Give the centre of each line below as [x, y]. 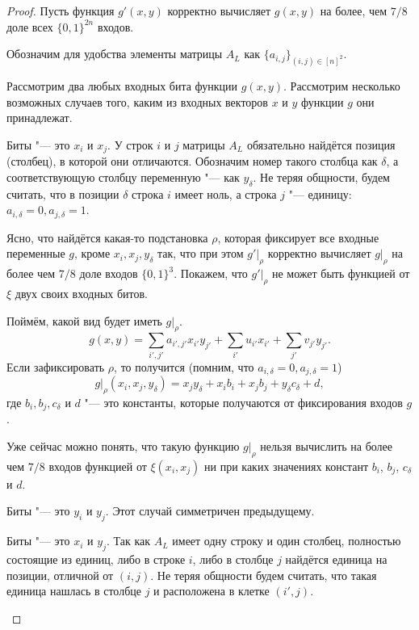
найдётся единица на [336, 559]
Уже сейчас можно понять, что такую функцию [123, 445]
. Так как [128, 541]
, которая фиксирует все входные [298, 237]
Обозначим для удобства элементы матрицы [115, 54]
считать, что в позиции [63, 193]
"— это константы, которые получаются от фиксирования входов [243, 402]
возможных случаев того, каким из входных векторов [137, 101]
